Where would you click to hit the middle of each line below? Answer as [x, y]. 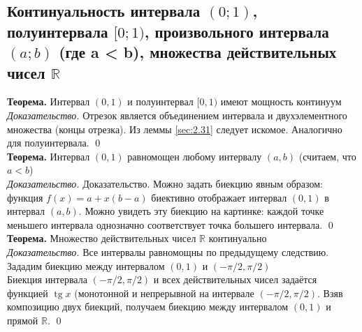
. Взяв [330, 293]
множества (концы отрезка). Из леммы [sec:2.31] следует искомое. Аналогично [175, 129]
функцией [28, 293]
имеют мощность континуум [281, 101]
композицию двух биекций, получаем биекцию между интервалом [148, 307]
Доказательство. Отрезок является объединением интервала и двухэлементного [177, 115]
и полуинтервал [160, 101]
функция [25, 197]
